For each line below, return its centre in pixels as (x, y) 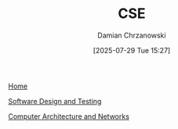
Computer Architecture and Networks (69, 116)
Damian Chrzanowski (132, 35)
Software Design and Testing (55, 101)
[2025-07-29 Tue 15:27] (132, 50)
